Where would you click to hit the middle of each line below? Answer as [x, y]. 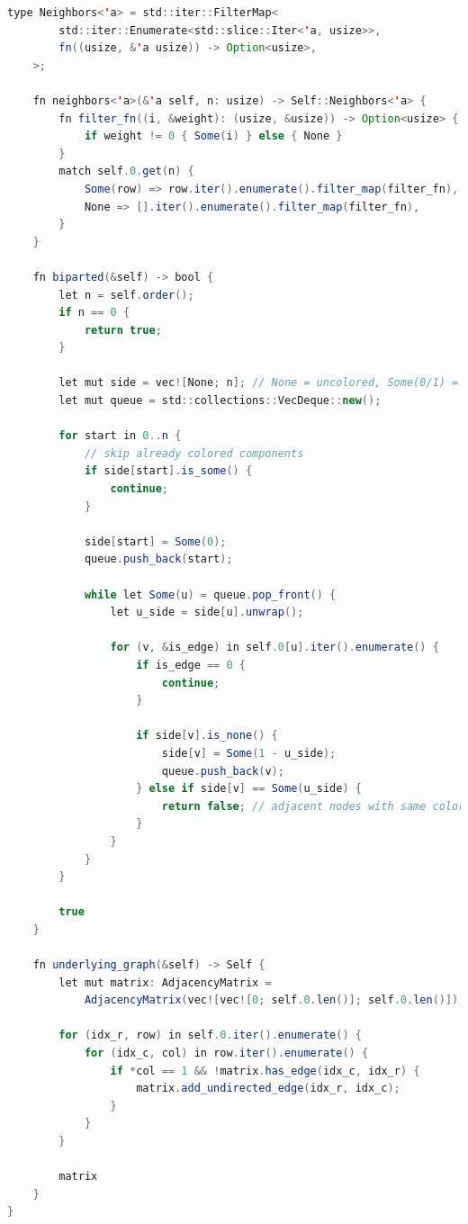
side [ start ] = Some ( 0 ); [155, 541]
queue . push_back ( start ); [158, 559]
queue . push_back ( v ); [223, 771]
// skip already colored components [194, 453]
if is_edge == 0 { [191, 665]
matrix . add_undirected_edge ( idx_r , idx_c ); [268, 1089]
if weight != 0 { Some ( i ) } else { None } [213, 136]
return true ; [123, 330]
